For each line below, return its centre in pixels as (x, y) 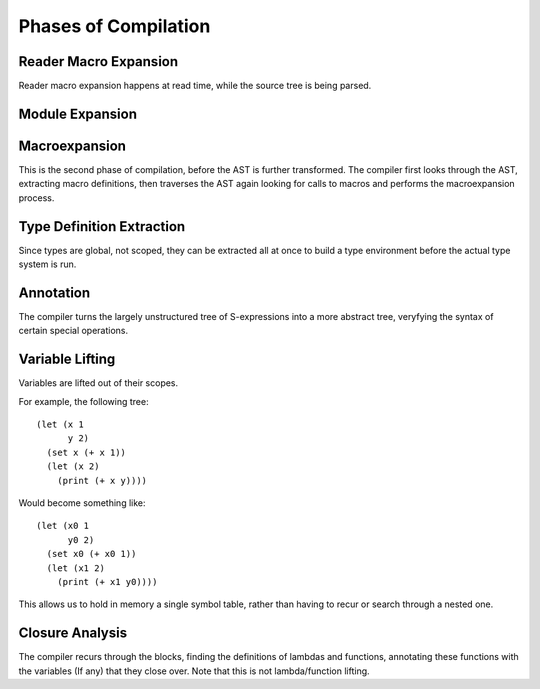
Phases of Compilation (114, 26)
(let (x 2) (73, 466)
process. (36, 197)
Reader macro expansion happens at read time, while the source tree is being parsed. (195, 86)
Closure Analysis (73, 633)
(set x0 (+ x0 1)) (91, 554)
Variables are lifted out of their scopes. (98, 383)
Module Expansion (77, 113)
